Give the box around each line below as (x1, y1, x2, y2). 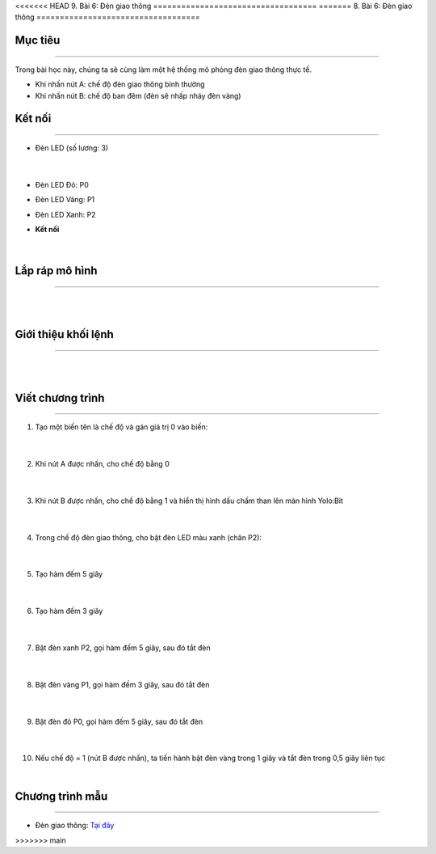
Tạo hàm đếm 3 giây (35, 607, 103, 616)
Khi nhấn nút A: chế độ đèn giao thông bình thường (35, 79, 205, 89)
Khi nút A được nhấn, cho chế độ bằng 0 (35, 459, 170, 469)
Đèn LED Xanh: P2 (35, 209, 96, 219)
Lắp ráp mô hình (15, 264, 98, 278)
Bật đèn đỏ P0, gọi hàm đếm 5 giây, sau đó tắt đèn (35, 717, 203, 726)
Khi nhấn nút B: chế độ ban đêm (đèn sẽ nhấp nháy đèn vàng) (35, 91, 241, 100)
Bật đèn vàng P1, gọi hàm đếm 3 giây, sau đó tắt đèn (35, 679, 210, 689)
